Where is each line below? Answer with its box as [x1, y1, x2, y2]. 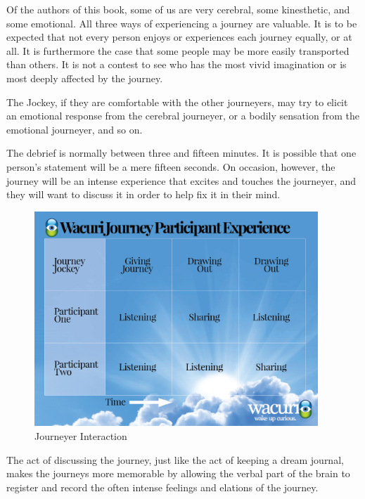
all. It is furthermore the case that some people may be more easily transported [6, 43, 350, 58]
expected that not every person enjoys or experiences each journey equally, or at [6, 30, 352, 44]
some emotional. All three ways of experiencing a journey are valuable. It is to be [6, 15, 357, 30]
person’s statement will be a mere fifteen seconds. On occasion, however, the [6, 159, 335, 174]
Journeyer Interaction [34, 428, 127, 443]
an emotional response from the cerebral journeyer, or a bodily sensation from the [6, 108, 359, 123]
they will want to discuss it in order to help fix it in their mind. [6, 187, 281, 202]
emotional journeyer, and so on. [6, 122, 143, 136]
